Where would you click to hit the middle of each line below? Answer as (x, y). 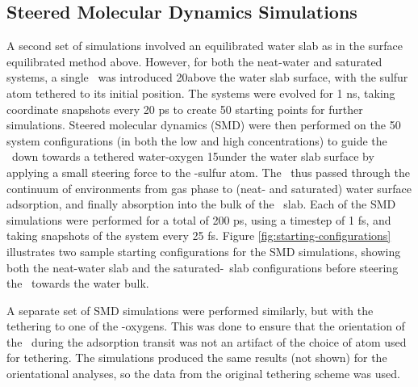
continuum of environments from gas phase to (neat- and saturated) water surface (209, 188)
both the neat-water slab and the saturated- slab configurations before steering (203, 267)
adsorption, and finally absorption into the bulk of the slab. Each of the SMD (201, 204)
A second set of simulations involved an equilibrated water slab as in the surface (205, 46)
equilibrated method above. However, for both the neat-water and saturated (194, 61)
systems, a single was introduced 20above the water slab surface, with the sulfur (207, 77)
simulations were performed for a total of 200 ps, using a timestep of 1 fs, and (199, 219)
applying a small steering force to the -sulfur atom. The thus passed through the (208, 172)
